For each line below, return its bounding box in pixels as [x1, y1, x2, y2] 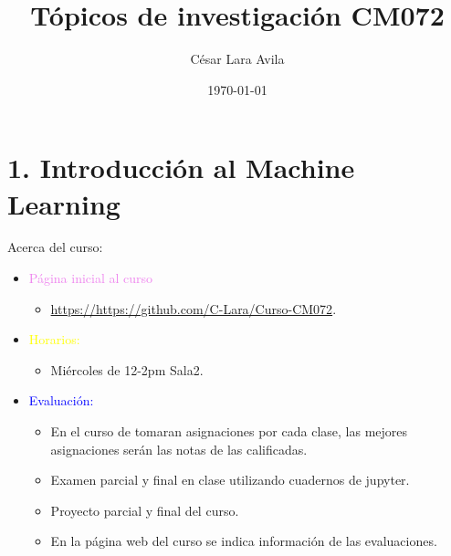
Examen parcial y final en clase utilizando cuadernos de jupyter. [50, 470, 410, 489]
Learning [7, 184, 121, 222]
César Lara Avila [190, 49, 285, 68]
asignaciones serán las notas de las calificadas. [50, 439, 308, 458]
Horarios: [28, 330, 80, 349]
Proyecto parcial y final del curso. [50, 500, 239, 519]
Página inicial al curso [28, 268, 153, 288]
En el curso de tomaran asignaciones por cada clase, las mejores [50, 422, 408, 440]
